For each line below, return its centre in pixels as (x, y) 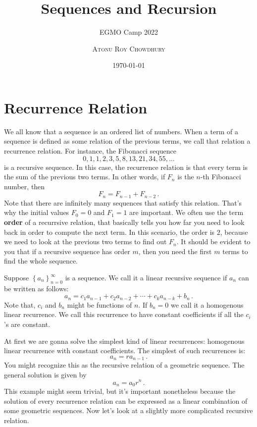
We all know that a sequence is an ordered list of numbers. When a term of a (121, 131)
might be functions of (100, 304)
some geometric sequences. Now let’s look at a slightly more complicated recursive (128, 410)
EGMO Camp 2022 (129, 32)
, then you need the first (175, 251)
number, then (25, 186)
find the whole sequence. (41, 261)
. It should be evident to (213, 241)
